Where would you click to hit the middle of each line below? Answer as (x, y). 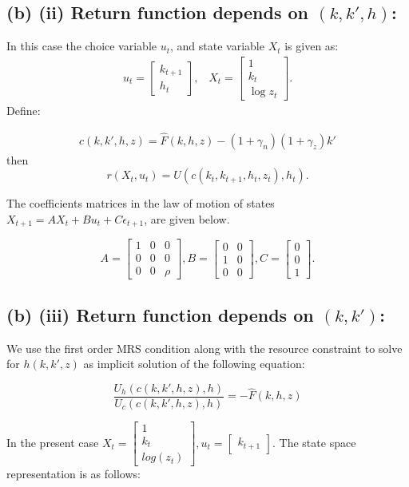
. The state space (314, 442)
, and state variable (217, 46)
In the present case (53, 442)
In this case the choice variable (81, 46)
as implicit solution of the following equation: (194, 364)
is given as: (312, 46)
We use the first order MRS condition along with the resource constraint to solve (204, 348)
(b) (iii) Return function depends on (160, 314)
